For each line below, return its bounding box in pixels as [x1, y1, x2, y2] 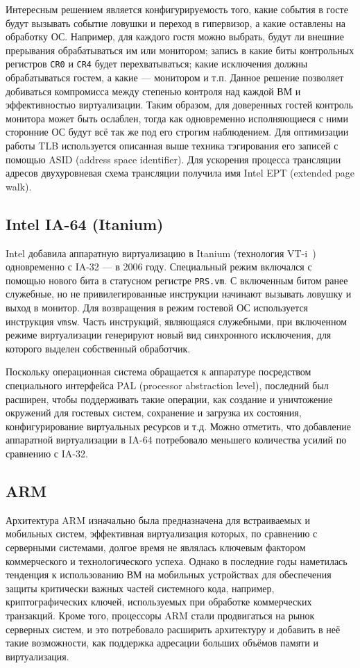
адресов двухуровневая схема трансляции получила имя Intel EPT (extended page [6, 165, 355, 180]
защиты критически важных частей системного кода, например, [6, 580, 275, 595]
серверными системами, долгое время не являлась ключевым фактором [6, 540, 306, 554]
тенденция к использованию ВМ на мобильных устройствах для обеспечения [6, 567, 332, 582]
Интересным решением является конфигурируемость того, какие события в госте [6, 2, 348, 16]
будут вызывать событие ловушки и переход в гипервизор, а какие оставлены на [6, 15, 345, 30]
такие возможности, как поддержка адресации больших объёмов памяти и [6, 635, 318, 650]
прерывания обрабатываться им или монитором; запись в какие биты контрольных [6, 42, 354, 57]
